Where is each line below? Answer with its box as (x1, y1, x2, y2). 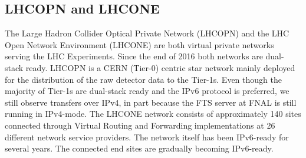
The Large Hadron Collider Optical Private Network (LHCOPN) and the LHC (5, 27, 289, 39)
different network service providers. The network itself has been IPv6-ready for (5, 130, 289, 143)
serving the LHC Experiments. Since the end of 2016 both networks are (5, 50, 263, 62)
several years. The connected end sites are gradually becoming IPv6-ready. (5, 142, 274, 154)
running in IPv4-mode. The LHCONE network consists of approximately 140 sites (5, 107, 301, 120)
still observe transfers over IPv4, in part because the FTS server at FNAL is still (5, 96, 297, 108)
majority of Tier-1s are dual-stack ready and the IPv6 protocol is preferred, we (5, 85, 289, 97)
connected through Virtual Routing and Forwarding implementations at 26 (5, 119, 275, 131)
